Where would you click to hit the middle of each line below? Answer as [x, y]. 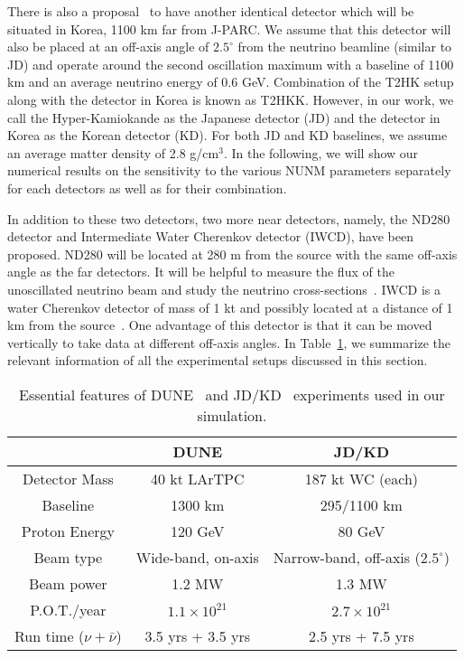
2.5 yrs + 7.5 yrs [361, 635]
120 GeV [197, 531]
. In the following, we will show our [321, 152]
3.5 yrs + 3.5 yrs [198, 635]
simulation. [232, 415]
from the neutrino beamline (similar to [345, 47]
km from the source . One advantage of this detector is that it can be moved [220, 325]
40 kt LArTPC [197, 478]
